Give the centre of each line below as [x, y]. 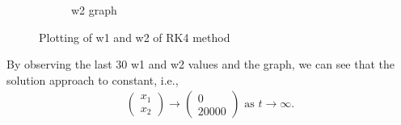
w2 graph [94, 10]
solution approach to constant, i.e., [93, 79]
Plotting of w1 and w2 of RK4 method [135, 37]
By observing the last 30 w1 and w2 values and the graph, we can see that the [201, 64]
